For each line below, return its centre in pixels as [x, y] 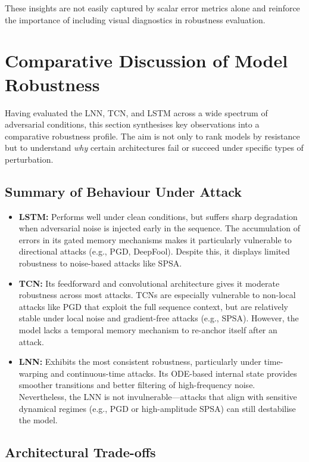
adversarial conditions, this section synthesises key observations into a [132, 124]
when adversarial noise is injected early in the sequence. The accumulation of [159, 228]
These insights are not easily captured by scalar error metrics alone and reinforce [152, 8]
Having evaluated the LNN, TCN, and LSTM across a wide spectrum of [136, 112]
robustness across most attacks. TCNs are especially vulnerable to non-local [157, 295]
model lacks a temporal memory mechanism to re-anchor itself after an [148, 330]
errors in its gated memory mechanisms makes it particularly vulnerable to [155, 239]
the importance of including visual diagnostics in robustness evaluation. [135, 19]
